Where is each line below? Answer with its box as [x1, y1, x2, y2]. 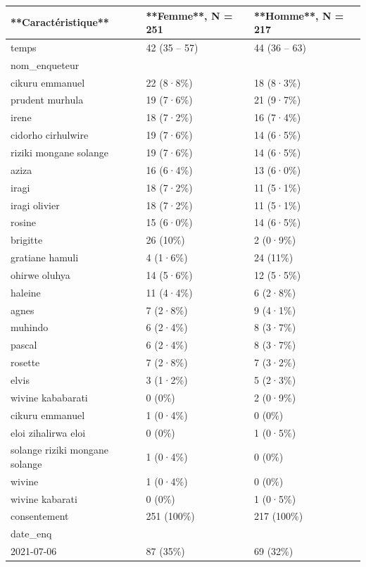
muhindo [11, 320, 49, 335]
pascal [11, 337, 37, 352]
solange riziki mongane [11, 442, 108, 457]
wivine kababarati [11, 390, 88, 404]
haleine [11, 285, 41, 299]
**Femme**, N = [146, 8, 233, 23]
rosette [11, 355, 40, 370]
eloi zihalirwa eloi [11, 425, 86, 440]
